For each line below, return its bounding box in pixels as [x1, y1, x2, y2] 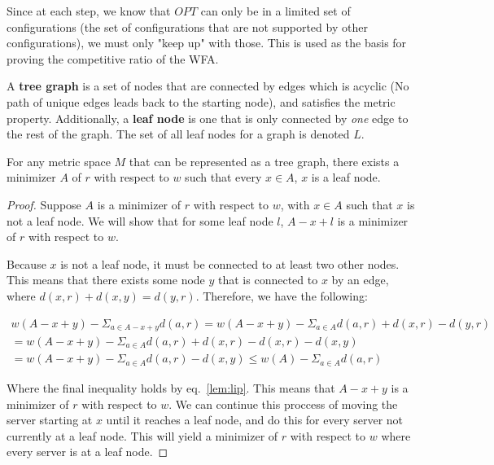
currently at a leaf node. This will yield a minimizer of [7, 427, 278, 444]
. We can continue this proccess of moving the [168, 395, 398, 412]
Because [7, 255, 46, 272]
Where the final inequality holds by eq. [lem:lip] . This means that [7, 379, 335, 396]
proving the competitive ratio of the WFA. [7, 50, 219, 67]
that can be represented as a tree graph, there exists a [129, 152, 400, 169]
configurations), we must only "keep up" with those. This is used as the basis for [7, 34, 407, 51]
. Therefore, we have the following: [195, 287, 368, 304]
